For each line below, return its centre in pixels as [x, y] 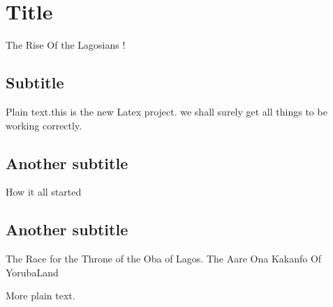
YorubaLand [32, 272]
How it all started [44, 192]
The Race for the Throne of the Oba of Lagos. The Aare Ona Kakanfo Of [164, 259]
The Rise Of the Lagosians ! [66, 45]
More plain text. [40, 296]
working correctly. [44, 125]
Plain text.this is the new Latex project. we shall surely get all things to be [166, 111]
